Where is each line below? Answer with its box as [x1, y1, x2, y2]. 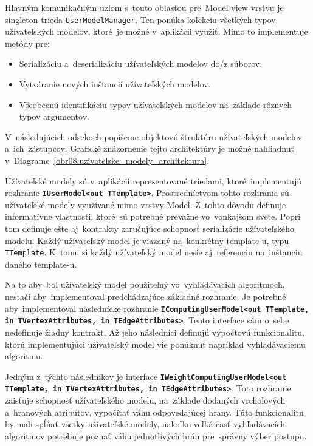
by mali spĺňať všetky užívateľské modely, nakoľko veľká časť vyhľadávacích [5, 417, 286, 430]
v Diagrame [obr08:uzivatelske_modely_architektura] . [5, 154, 210, 166]
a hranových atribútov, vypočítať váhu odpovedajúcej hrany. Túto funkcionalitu [5, 405, 304, 418]
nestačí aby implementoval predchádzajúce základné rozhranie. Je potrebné [5, 290, 286, 303]
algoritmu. [5, 350, 43, 362]
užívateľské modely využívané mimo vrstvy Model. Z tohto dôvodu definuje [5, 198, 286, 211]
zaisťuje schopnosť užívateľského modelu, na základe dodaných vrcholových [5, 394, 286, 407]
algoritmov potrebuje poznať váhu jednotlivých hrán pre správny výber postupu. [5, 429, 307, 442]
